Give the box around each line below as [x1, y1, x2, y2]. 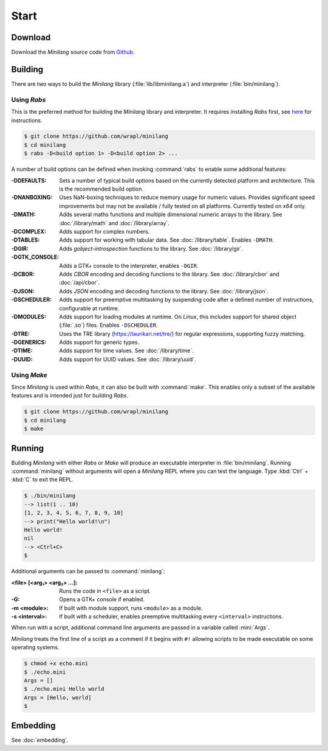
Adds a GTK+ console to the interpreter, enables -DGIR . [59, 262, 199, 269]
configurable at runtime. [59, 304, 120, 312]
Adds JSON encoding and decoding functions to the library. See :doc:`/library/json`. [59, 287, 268, 295]
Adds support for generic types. [59, 338, 140, 346]
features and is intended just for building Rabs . [11, 392, 129, 399]
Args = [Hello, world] [24, 694, 92, 701]
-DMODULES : [11, 313, 47, 320]
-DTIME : [11, 347, 33, 354]
